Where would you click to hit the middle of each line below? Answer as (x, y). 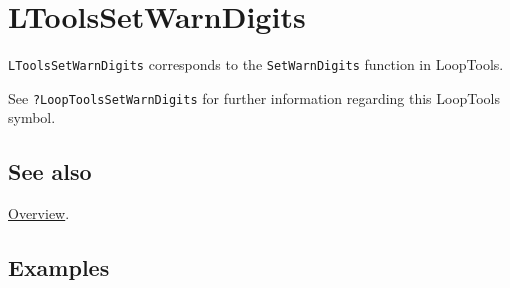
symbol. (32, 117)
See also (50, 171)
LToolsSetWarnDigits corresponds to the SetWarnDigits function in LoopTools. (256, 64)
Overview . (39, 213)
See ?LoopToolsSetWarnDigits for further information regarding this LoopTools (254, 97)
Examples (59, 267)
